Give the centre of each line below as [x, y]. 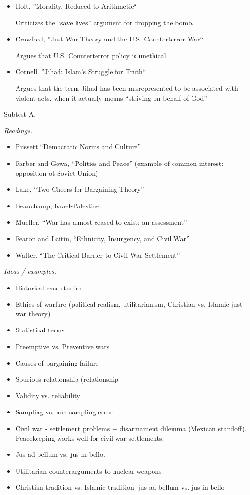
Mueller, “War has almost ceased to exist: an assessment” [101, 222]
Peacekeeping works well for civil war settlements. [90, 438]
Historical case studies [48, 287]
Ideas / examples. [30, 271]
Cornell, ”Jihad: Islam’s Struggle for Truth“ [81, 72]
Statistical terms [40, 330]
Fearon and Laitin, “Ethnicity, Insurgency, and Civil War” [102, 238]
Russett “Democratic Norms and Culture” [78, 147]
